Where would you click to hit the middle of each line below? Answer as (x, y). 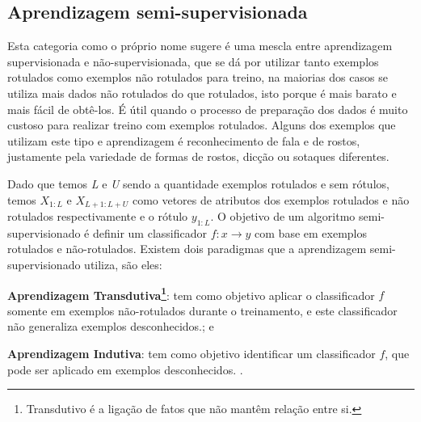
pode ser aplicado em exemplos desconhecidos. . (125, 369)
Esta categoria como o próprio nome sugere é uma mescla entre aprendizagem (200, 46)
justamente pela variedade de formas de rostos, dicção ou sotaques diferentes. (198, 156)
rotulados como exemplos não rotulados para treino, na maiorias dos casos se (198, 77)
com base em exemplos (311, 232)
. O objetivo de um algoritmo (283, 216)
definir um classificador (150, 232)
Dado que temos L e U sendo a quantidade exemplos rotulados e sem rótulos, (198, 183)
